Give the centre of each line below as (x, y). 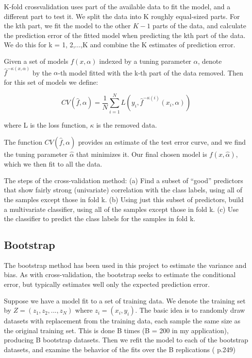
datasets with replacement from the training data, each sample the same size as (122, 321)
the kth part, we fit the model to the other (67, 26)
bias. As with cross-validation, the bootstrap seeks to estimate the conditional (120, 274)
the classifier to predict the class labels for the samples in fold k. (100, 218)
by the (42, 72)
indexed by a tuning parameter (145, 61)
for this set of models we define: (51, 82)
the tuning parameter (36, 154)
